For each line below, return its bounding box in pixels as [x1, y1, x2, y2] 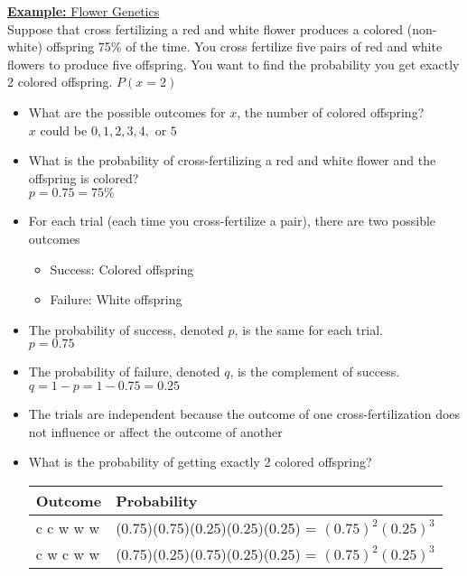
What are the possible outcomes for [28, 102, 226, 121]
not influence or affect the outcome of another [28, 422, 283, 441]
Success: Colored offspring [50, 259, 194, 278]
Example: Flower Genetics [7, 2, 160, 20]
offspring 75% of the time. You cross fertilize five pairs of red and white [46, 37, 443, 56]
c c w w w [35, 516, 99, 538]
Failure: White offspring [50, 290, 182, 309]
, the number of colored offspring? [237, 102, 425, 121]
